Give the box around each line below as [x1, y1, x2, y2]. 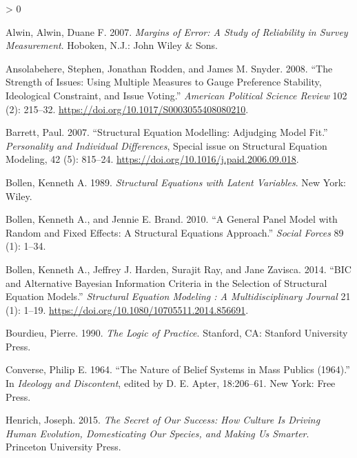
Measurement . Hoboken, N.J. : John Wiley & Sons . [6, 38, 218, 52]
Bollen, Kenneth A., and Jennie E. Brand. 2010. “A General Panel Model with [6, 212, 338, 226]
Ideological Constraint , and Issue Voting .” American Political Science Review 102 [6, 88, 347, 102]
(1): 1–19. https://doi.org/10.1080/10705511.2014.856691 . [6, 302, 249, 317]
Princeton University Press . [6, 439, 121, 454]
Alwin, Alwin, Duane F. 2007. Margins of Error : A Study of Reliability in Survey [6, 24, 348, 39]
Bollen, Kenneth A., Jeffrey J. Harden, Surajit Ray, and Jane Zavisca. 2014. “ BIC [6, 261, 351, 276]
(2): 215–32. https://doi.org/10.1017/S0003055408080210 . [6, 101, 249, 116]
